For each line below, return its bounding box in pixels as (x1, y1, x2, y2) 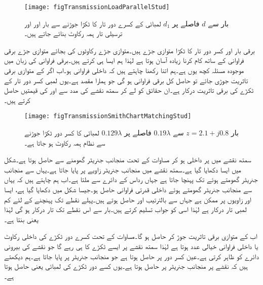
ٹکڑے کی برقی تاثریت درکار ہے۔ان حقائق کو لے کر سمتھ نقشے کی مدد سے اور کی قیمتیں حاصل (4, 85, 254, 95)
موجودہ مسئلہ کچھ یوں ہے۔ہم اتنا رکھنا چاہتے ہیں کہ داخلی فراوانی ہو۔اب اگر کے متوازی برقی (4, 65, 244, 76)
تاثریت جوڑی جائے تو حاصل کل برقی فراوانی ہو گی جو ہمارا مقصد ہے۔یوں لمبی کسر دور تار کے (4, 75, 248, 85)
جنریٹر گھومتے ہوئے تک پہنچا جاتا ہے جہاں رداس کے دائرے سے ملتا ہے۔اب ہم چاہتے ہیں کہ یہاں (4, 174, 258, 185)
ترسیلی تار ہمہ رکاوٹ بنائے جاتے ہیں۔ (24, 28, 123, 39)
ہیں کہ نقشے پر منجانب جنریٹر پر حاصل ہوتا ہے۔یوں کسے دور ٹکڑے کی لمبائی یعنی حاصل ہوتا (4, 261, 248, 271)
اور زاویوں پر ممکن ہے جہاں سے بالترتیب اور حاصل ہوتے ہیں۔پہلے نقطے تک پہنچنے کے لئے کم (4, 194, 251, 204)
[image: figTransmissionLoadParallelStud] (24, 4, 170, 11)
